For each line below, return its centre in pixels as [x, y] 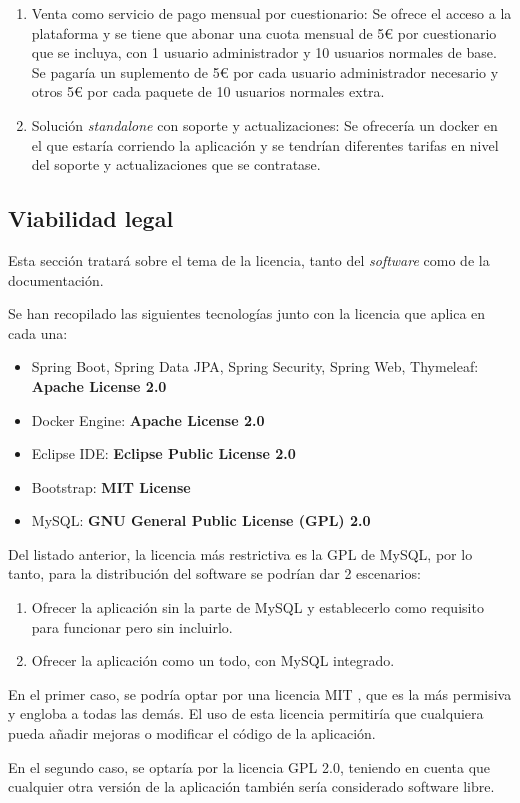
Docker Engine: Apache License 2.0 [148, 419]
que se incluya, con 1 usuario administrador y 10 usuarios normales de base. [264, 52]
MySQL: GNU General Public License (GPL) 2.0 [201, 520]
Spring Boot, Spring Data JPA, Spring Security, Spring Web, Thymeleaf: [255, 366]
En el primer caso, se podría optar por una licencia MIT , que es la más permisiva [260, 693]
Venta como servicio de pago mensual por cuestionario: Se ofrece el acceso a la [271, 13]
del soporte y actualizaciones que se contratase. [176, 164]
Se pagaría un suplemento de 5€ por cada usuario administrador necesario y [265, 71]
